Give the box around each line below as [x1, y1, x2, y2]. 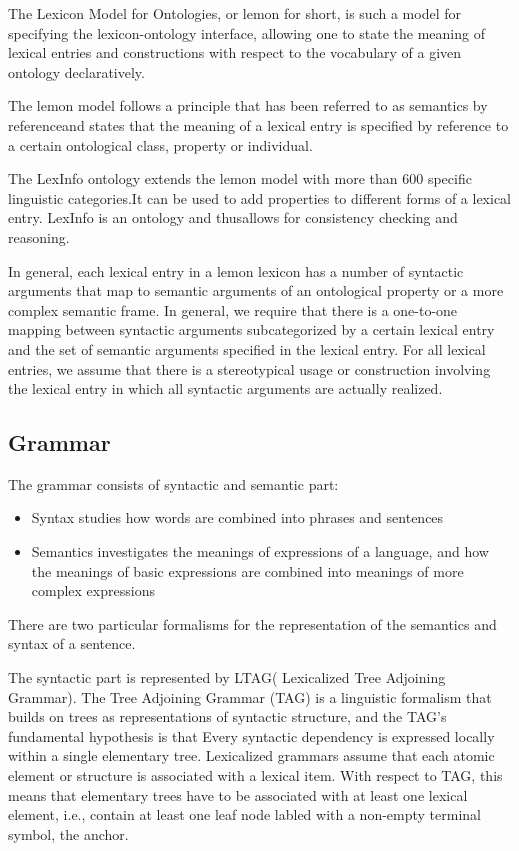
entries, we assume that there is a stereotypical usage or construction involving [8, 358, 491, 379]
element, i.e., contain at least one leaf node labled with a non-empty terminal [8, 804, 481, 825]
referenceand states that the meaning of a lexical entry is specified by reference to [8, 114, 509, 135]
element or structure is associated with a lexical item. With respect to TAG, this [8, 765, 503, 786]
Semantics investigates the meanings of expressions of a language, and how [31, 541, 489, 562]
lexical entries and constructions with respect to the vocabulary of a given [8, 42, 462, 63]
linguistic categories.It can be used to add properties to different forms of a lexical [8, 187, 512, 208]
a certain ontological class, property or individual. [8, 134, 313, 155]
